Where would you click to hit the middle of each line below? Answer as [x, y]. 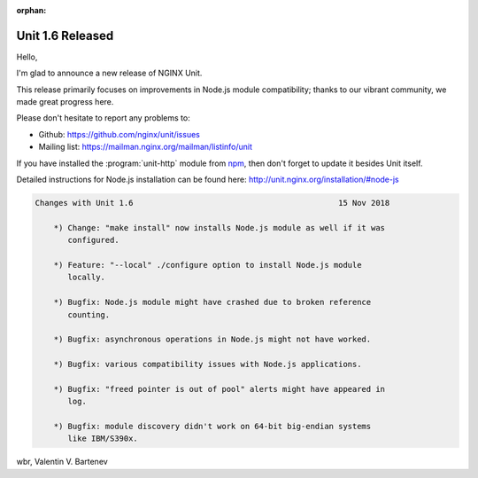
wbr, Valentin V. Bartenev [62, 462]
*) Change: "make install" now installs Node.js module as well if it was [219, 227]
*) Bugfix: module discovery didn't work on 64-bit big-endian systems [212, 427]
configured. [93, 240]
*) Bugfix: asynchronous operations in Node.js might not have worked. [212, 340]
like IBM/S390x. [103, 439]
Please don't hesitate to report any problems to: [103, 118]
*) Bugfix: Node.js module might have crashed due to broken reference [212, 302]
